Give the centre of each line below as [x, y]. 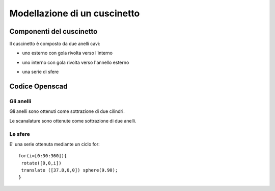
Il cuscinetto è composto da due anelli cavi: [55, 44]
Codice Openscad [38, 87]
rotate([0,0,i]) [41, 163]
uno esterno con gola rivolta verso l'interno [67, 53]
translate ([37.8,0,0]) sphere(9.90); [70, 170]
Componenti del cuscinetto [53, 31]
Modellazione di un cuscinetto [75, 13]
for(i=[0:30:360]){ [43, 156]
